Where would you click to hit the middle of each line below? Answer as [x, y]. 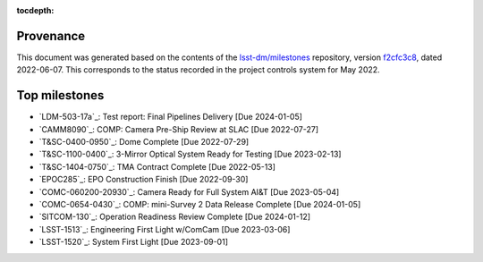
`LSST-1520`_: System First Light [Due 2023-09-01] [133, 242]
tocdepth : [35, 10]
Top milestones [60, 95]
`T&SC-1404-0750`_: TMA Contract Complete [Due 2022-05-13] [157, 166]
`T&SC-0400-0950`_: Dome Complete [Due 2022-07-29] [144, 141]
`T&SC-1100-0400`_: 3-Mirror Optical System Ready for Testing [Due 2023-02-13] [190, 154]
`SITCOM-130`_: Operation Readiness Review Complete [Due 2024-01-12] [175, 217]
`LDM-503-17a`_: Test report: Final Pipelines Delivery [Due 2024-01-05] [171, 117]
